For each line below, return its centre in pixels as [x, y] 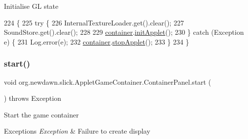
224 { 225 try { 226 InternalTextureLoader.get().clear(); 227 [94, 22]
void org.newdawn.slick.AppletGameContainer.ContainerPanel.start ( [108, 81]
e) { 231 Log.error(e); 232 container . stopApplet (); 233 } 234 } [97, 41]
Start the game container [41, 114]
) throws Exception [33, 98]
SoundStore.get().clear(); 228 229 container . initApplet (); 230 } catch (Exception [124, 32]
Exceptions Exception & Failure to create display [77, 131]
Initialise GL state [31, 6]
